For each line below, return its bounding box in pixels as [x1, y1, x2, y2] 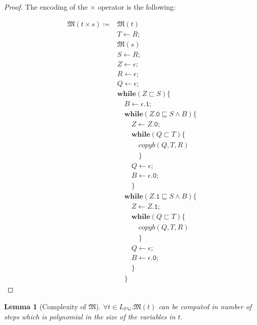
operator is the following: [98, 2, 176, 12]
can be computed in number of [158, 301, 252, 311]
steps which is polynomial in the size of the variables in [4, 311, 176, 321]
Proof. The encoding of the [4, 2, 88, 12]
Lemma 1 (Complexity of [4, 301, 86, 311]
